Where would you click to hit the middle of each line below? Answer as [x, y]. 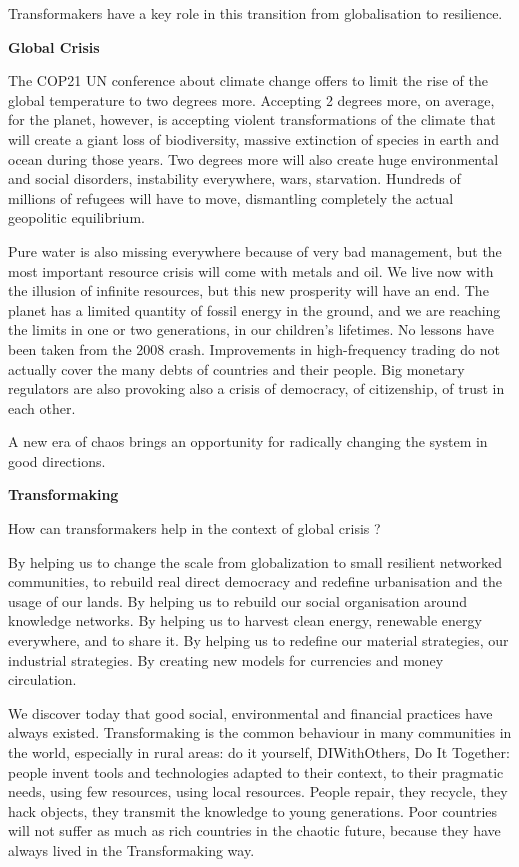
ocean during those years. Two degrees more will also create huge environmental [253, 158]
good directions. [57, 460]
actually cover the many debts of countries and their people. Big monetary [236, 368]
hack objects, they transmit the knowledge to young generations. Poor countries [253, 810]
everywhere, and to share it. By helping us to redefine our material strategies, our [258, 640]
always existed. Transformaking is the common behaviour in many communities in [260, 732]
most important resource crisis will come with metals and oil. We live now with [251, 270]
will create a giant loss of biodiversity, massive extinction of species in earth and [254, 138]
